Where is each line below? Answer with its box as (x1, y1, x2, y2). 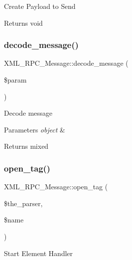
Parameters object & (4, 124, 66, 134)
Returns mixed (4, 141, 49, 151)
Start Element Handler (4, 248, 73, 258)
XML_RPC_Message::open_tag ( (4, 181, 108, 192)
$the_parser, (4, 198, 43, 208)
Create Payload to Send (4, 1, 76, 11)
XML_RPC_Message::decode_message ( (4, 58, 129, 68)
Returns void (4, 17, 43, 28)
